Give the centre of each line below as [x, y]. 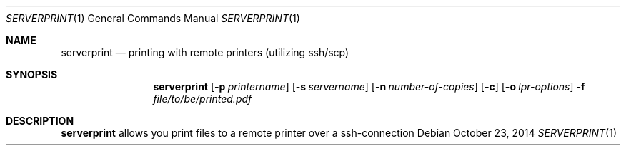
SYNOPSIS [32, 74]
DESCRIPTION [40, 121]
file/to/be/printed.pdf [203, 99]
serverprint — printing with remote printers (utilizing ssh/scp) [205, 52]
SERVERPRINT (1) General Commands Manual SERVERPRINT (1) [153, 18]
